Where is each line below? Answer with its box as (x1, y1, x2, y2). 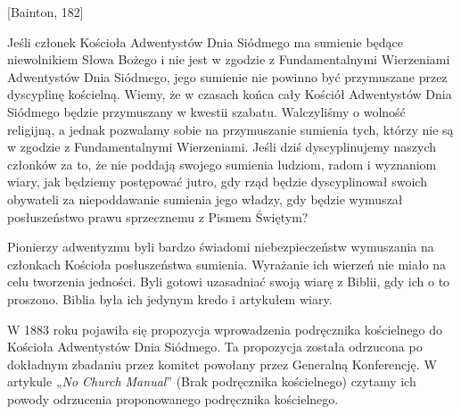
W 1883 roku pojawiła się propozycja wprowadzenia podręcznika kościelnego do (7, 319, 443, 338)
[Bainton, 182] (7, 3, 84, 21)
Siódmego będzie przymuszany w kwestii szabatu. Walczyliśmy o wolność (7, 102, 406, 120)
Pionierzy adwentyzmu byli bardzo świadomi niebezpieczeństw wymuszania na (7, 237, 434, 256)
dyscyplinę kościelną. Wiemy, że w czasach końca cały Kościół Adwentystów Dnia (7, 85, 452, 103)
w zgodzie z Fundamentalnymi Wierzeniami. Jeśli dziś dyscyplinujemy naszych (7, 137, 436, 156)
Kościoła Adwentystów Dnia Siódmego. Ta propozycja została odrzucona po (7, 337, 423, 356)
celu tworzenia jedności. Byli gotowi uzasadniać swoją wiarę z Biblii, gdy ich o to (7, 272, 450, 291)
